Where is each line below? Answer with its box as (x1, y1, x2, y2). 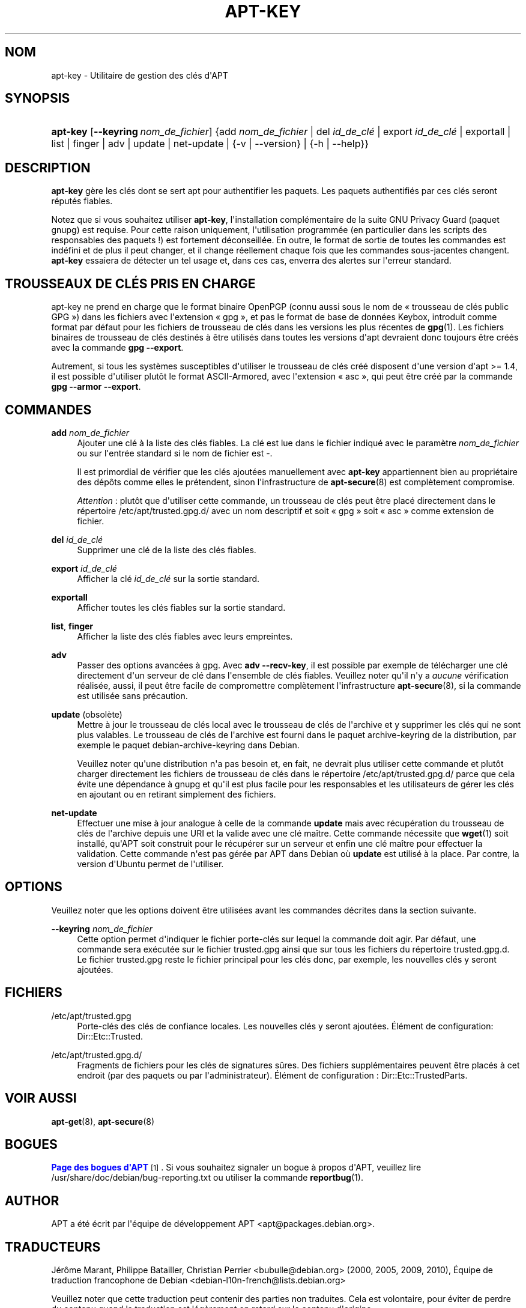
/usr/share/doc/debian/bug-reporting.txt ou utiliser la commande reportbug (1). (51, 1172, 363, 1183)
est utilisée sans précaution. (77, 690, 188, 701)
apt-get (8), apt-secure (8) (51, 1116, 155, 1127)
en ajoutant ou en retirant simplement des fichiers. (77, 789, 276, 799)
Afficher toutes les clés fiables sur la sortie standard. (77, 602, 286, 613)
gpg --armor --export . (51, 381, 141, 392)
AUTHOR (5, 1193, 59, 1208)
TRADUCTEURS (5, 1239, 101, 1255)
